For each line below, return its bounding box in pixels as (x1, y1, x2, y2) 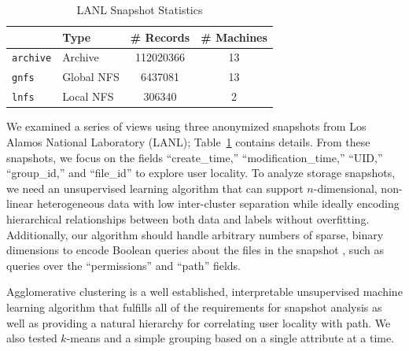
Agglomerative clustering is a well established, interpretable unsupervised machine (6, 283, 403, 300)
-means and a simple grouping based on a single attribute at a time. (66, 330, 395, 346)
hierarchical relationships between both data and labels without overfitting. (6, 210, 370, 227)
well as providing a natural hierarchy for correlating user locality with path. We (6, 314, 391, 331)
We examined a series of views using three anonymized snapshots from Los (6, 118, 367, 135)
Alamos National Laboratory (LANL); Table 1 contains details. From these (6, 134, 370, 150)
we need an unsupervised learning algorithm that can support (6, 179, 304, 196)
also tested (6, 330, 57, 346)
